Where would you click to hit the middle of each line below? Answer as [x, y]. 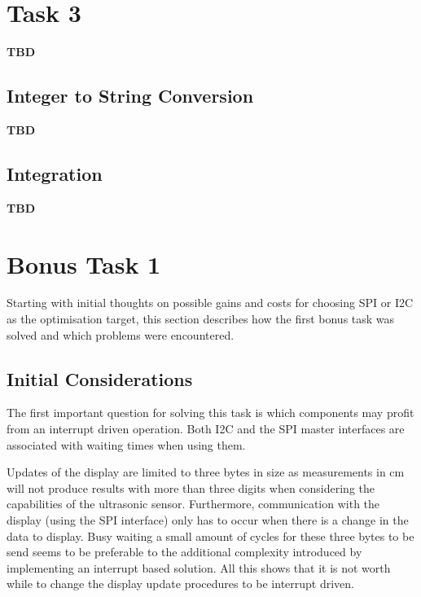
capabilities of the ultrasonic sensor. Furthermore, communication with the [193, 504]
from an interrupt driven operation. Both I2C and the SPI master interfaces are [206, 429]
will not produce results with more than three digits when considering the [191, 487]
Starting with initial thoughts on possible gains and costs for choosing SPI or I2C [210, 303]
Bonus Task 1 [84, 263]
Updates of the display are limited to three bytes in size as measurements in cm [206, 472]
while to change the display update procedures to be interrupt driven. [180, 584]
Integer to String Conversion [130, 96]
